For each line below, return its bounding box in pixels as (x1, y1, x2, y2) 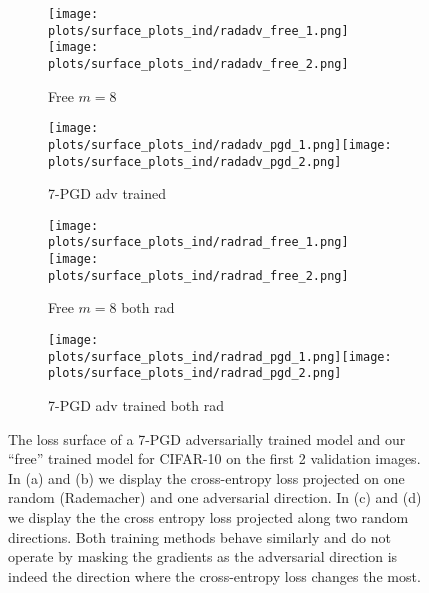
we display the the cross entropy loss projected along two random (8, 506, 409, 527)
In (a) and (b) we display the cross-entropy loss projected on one (8, 467, 405, 488)
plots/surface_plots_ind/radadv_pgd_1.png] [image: (48, 137, 392, 152)
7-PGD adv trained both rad (48, 394, 224, 415)
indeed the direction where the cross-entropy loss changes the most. (8, 565, 421, 586)
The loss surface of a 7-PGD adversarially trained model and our (8, 428, 406, 449)
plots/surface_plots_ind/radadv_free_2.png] (48, 56, 349, 71)
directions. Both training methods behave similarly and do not (8, 526, 391, 547)
